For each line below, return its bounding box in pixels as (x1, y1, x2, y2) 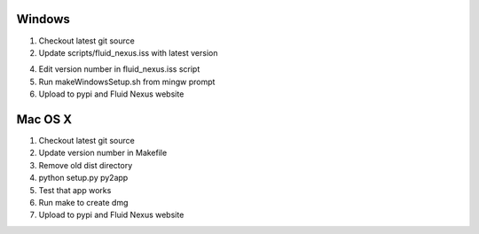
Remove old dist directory (38, 160, 133, 170)
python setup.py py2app (38, 173, 129, 183)
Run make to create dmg (38, 197, 129, 207)
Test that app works (38, 184, 112, 195)
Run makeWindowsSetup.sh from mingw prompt (38, 76, 216, 87)
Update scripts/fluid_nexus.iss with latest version (38, 47, 218, 58)
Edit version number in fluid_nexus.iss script (38, 64, 200, 74)
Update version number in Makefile (38, 147, 168, 159)
